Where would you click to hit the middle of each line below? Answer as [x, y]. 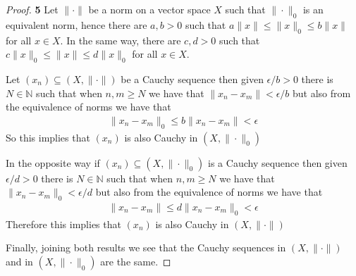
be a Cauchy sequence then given [192, 79]
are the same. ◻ [136, 261]
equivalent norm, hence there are [76, 24]
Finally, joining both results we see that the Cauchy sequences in [146, 247]
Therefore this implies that [63, 224]
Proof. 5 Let [32, 9]
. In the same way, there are [121, 40]
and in [19, 261]
